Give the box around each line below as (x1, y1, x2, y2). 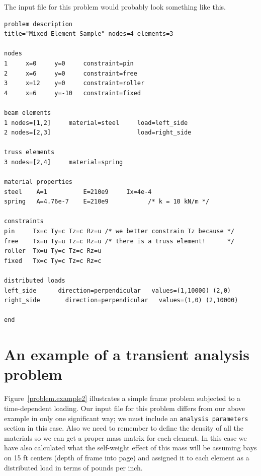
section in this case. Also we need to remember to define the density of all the (4, 423, 243, 433)
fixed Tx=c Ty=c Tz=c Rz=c (4, 257, 102, 264)
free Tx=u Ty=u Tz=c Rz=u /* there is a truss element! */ (4, 237, 235, 245)
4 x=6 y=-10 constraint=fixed (4, 89, 141, 97)
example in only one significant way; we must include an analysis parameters (4, 413, 248, 423)
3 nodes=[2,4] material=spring (4, 158, 123, 166)
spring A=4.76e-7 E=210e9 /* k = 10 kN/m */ (4, 198, 210, 206)
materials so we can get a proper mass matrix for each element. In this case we (4, 432, 247, 443)
